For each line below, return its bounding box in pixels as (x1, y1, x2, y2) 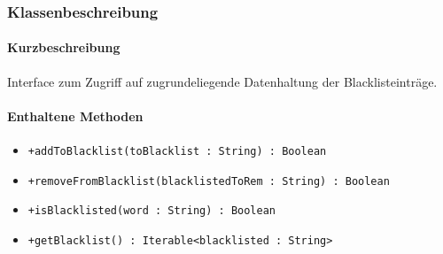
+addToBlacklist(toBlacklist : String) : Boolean (27, 145, 327, 158)
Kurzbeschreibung (7, 38, 120, 57)
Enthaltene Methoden (7, 106, 144, 125)
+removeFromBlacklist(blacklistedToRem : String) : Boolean (27, 174, 390, 188)
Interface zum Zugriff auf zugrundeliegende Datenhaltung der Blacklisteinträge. (7, 72, 438, 90)
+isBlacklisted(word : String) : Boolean (27, 204, 276, 218)
